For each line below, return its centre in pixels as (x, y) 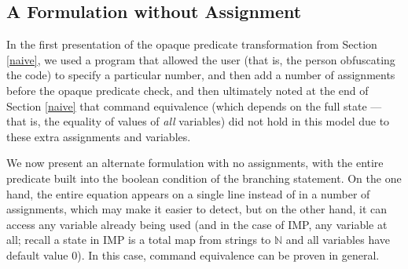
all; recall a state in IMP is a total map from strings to (139, 240)
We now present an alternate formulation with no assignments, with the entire (195, 163)
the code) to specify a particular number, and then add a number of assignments (201, 75)
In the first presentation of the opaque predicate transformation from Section (192, 44)
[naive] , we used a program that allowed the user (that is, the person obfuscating (201, 59)
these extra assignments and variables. (99, 136)
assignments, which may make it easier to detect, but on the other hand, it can (197, 209)
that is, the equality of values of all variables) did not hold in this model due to (198, 121)
